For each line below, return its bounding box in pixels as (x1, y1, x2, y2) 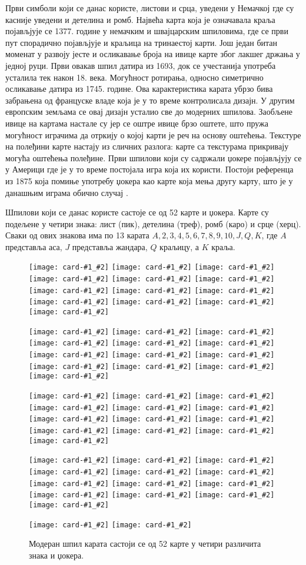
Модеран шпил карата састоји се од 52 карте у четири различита (29, 537, 261, 550)
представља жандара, (72, 240, 148, 252)
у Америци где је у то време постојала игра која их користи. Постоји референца (5, 163, 294, 175)
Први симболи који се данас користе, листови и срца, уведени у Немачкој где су (5, 2, 294, 14)
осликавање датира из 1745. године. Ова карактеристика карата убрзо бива (5, 82, 273, 95)
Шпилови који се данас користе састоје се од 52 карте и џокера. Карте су (5, 206, 269, 218)
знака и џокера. (29, 549, 84, 561)
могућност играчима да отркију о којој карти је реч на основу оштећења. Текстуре (5, 128, 301, 141)
